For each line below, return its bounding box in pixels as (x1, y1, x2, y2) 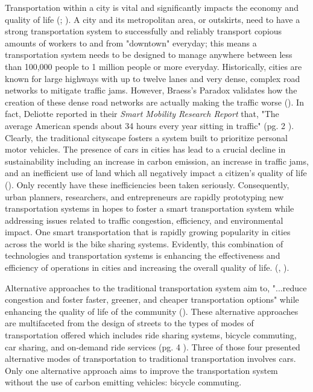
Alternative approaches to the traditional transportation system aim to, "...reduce (5, 281, 307, 294)
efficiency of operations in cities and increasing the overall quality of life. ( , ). (5, 261, 289, 274)
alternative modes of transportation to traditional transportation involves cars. (5, 352, 296, 365)
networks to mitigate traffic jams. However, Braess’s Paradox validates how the (5, 84, 297, 96)
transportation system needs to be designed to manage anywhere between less (5, 48, 292, 61)
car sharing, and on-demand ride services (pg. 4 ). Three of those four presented (5, 340, 300, 353)
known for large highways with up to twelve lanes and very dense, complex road (5, 72, 300, 84)
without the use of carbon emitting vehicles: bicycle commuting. (5, 376, 242, 388)
